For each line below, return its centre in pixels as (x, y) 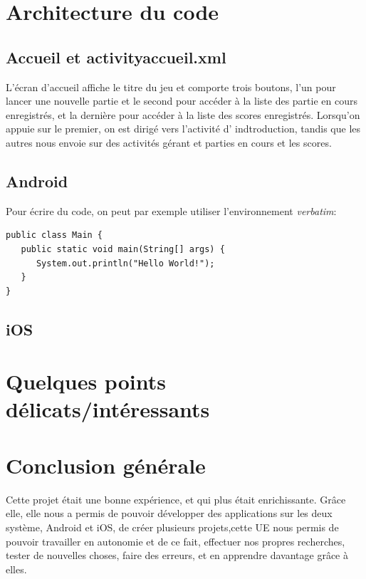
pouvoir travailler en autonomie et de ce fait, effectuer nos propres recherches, (176, 541)
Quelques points (86, 381)
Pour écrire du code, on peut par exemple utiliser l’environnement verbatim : (171, 210)
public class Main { (54, 235)
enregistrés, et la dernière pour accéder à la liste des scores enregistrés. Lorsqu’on (183, 114)
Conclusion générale (106, 465)
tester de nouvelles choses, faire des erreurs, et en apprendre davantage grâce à (177, 555)
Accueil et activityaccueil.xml (116, 57)
